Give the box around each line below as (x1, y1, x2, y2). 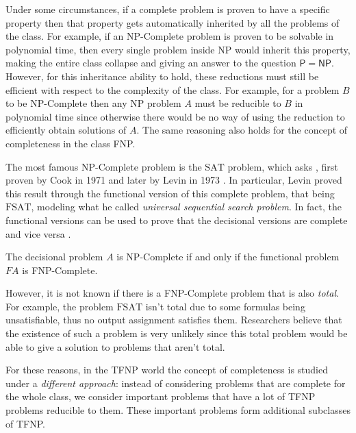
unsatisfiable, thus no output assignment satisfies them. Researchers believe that (5, 312, 342, 327)
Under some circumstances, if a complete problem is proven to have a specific (5, 2, 330, 16)
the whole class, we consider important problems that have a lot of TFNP (5, 389, 316, 404)
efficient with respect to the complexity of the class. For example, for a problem (5, 82, 340, 97)
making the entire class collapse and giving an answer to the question (5, 55, 296, 70)
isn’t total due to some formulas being (145, 299, 305, 313)
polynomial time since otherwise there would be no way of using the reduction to (5, 109, 345, 123)
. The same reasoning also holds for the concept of (136, 123, 348, 137)
